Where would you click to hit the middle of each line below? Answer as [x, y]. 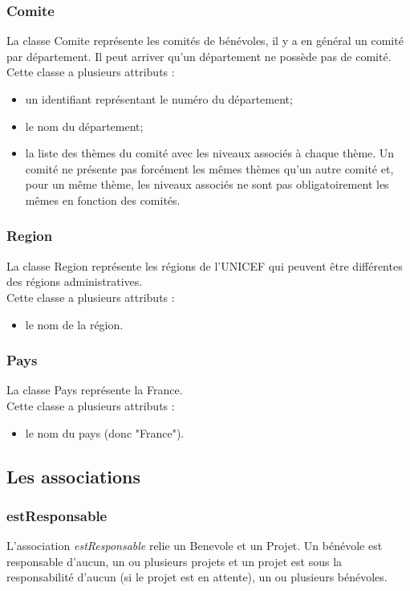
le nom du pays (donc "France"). [105, 432]
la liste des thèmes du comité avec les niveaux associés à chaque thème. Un [210, 153]
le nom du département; [84, 126]
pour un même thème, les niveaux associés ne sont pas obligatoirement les [207, 184]
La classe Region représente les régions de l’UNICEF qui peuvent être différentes [205, 265]
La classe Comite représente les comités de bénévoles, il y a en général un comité [205, 41]
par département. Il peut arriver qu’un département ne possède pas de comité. [199, 56]
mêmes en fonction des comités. [103, 200]
